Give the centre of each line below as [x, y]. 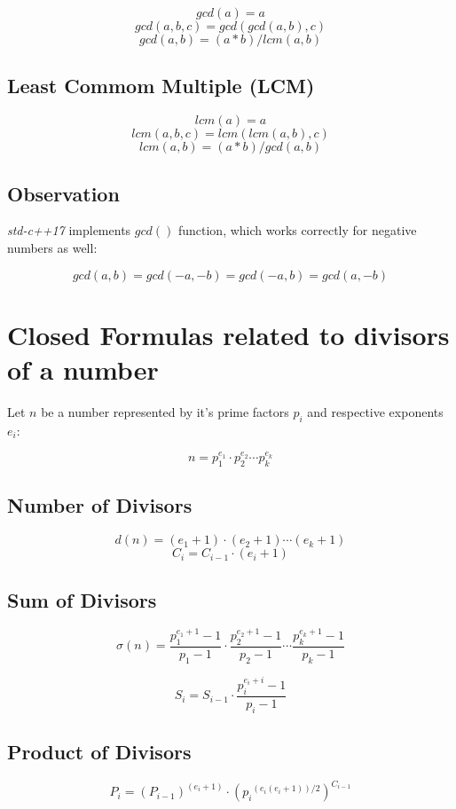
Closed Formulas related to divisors [228, 334]
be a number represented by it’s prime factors [165, 411]
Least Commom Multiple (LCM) [161, 86]
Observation [63, 193]
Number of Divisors [100, 505]
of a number [83, 369]
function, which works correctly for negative [297, 230]
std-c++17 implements [69, 230]
